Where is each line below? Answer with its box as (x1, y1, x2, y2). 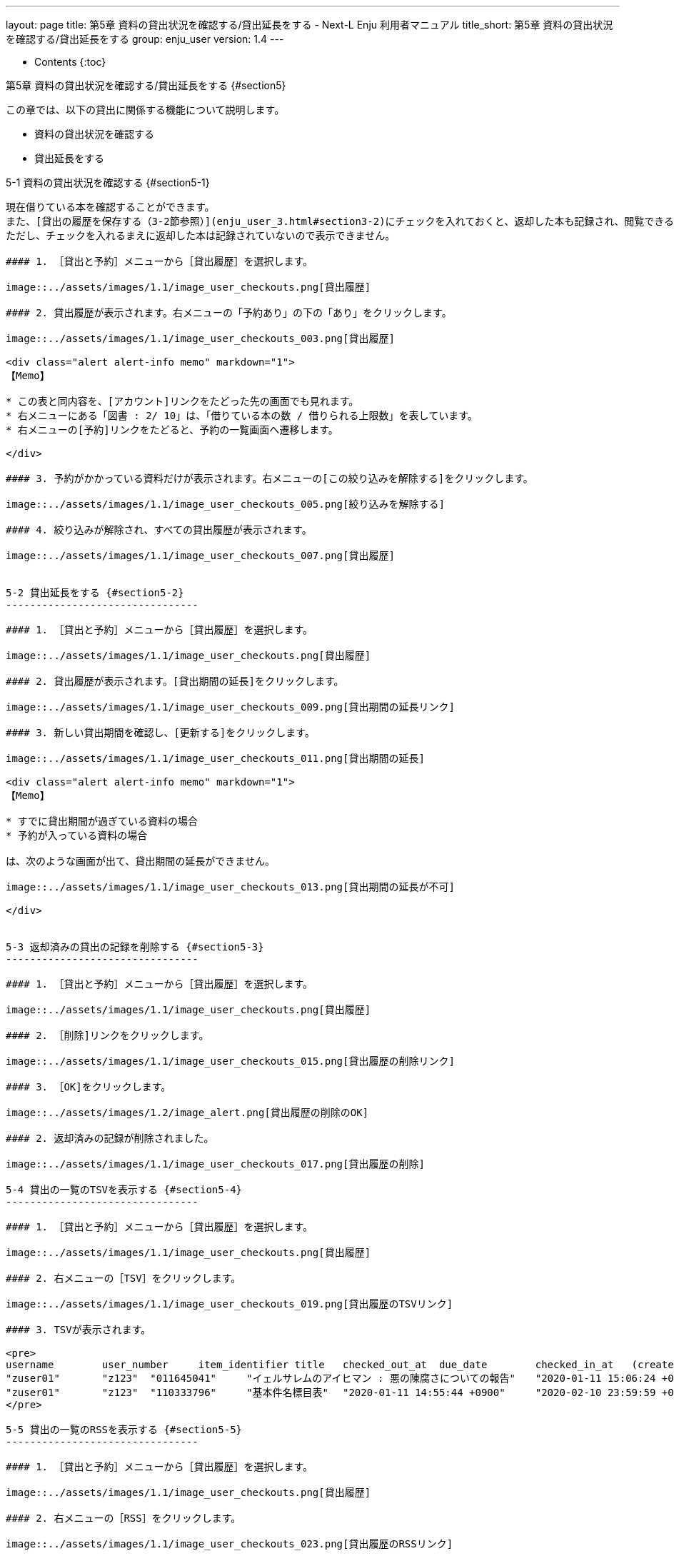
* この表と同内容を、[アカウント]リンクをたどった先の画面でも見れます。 (6, 396, 359, 407)
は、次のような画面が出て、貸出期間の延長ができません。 (6, 855, 275, 867)
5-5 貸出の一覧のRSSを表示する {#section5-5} (6, 1424, 243, 1435)
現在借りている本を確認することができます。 (6, 201, 215, 213)
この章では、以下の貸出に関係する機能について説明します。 (6, 104, 285, 116)
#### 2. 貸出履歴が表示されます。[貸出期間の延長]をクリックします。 (6, 676, 344, 687)
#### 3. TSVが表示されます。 (6, 1324, 151, 1335)
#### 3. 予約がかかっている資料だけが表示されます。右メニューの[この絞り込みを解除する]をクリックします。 (6, 473, 533, 484)
